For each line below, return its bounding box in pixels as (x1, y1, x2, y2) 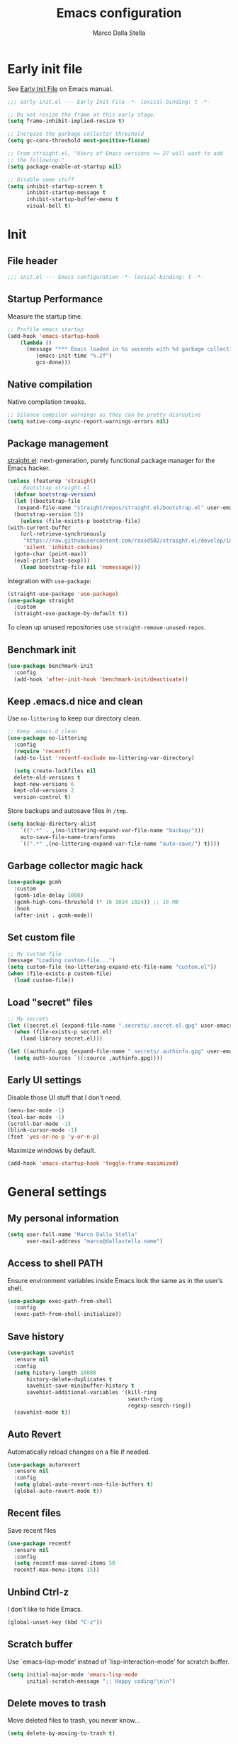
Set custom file (7, 932, 76, 944)
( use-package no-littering (7, 735, 87, 742)
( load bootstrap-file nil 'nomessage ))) (20, 563, 141, 570)
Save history (7, 1330, 64, 1342)
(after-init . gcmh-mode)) (13, 912, 93, 919)
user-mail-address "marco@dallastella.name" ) (25, 1238, 163, 1245)
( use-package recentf (7, 1540, 72, 1547)
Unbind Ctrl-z (7, 1586, 69, 1598)
